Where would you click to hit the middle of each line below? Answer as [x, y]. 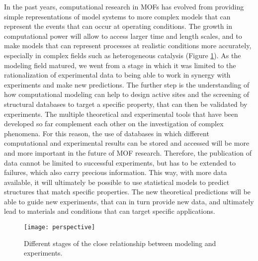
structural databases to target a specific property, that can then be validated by [126, 104]
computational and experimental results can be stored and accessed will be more [127, 143]
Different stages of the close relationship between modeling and [120, 243]
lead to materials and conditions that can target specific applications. [110, 211]
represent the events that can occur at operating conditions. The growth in [118, 26]
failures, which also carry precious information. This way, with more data [116, 172]
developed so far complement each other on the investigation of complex [114, 124]
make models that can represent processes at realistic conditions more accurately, [128, 45]
